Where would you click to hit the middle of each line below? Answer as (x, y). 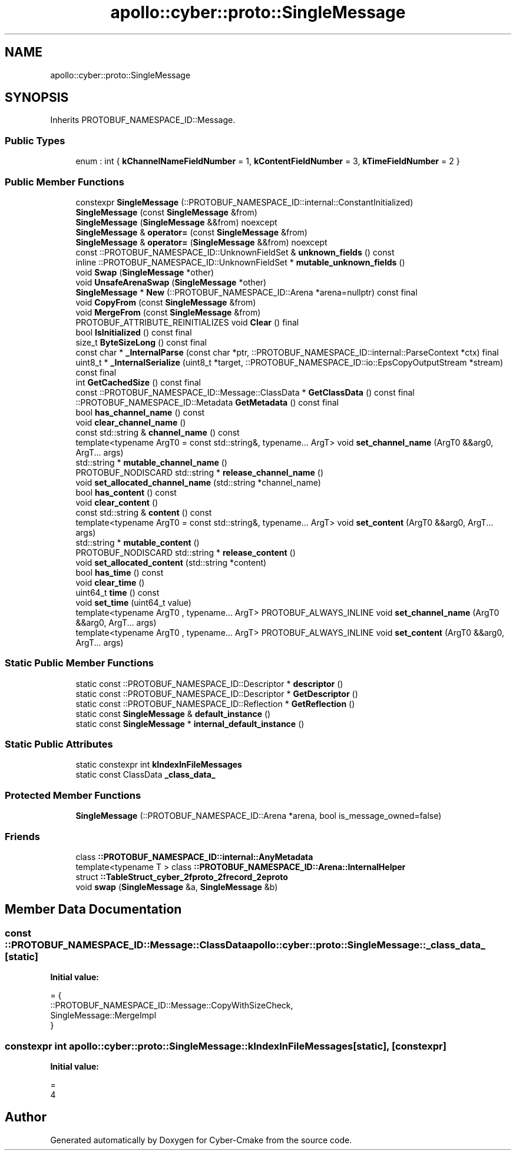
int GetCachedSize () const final (138, 382)
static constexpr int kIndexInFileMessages (159, 765)
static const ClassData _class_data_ (145, 775)
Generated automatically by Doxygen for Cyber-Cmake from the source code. (201, 1140)
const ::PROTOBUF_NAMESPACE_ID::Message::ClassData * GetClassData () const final (245, 392)
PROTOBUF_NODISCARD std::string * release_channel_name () (200, 472)
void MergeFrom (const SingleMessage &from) (168, 312)
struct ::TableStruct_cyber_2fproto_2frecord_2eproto (182, 877)
